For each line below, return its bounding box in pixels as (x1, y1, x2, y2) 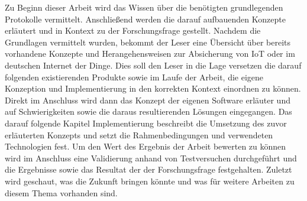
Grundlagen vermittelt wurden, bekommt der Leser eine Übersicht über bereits (5, 35, 291, 48)
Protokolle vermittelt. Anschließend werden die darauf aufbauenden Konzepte (5, 12, 286, 25)
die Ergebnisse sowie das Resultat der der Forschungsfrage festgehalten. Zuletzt (5, 163, 292, 176)
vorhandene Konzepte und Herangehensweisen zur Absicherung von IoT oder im (5, 47, 295, 60)
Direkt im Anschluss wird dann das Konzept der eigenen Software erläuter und (5, 93, 290, 106)
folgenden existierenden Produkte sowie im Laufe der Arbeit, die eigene (5, 70, 264, 83)
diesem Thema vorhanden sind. (5, 186, 118, 199)
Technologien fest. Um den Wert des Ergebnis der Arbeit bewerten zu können (5, 140, 286, 153)
